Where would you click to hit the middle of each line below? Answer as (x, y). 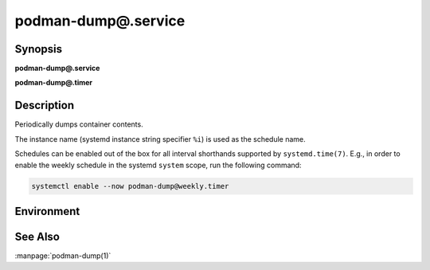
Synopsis (39, 49)
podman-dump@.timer (54, 83)
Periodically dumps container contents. (79, 124)
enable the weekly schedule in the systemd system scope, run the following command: (158, 165)
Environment (47, 211)
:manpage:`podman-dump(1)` (63, 256)
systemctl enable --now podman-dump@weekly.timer (130, 186)
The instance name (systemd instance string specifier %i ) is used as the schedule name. (160, 139)
